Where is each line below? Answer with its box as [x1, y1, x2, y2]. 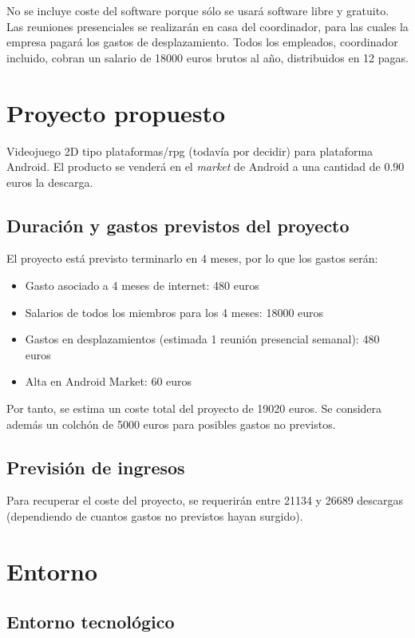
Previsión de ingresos [6, 454, 185, 479]
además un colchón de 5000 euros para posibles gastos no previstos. [6, 415, 336, 432]
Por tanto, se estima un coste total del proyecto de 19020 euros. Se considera [6, 400, 382, 417]
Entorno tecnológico [6, 609, 175, 634]
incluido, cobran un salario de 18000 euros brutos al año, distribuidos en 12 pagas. [6, 49, 409, 65]
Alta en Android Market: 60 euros [25, 373, 192, 390]
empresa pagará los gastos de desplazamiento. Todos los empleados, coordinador [6, 34, 398, 50]
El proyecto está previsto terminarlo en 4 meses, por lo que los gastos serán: [6, 250, 378, 267]
